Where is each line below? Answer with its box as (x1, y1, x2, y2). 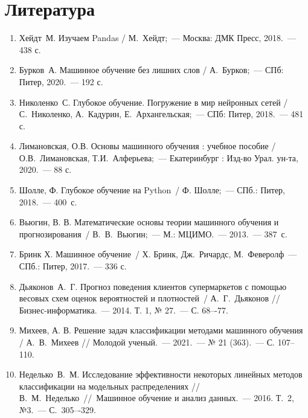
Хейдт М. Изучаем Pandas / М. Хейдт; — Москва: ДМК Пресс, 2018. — (19, 31, 296, 44)
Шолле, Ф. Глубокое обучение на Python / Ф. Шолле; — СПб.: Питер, (19, 184, 286, 196)
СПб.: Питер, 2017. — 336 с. (19, 260, 127, 272)
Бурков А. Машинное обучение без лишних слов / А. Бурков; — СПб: (19, 63, 284, 76)
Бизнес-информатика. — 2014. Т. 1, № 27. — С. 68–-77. (19, 303, 228, 316)
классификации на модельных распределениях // (19, 379, 200, 392)
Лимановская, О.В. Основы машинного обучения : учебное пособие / (19, 140, 276, 152)
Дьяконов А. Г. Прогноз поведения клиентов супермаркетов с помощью (19, 280, 287, 292)
